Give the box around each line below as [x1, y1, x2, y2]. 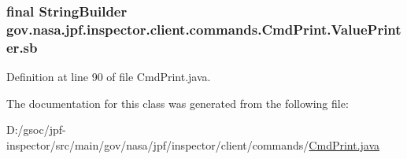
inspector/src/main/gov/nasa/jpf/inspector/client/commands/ [6, 136, 309, 153]
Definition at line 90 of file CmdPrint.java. [6, 68, 211, 85]
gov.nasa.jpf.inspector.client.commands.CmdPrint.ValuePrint [6, 19, 401, 39]
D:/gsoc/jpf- [6, 121, 66, 138]
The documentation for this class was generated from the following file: [6, 94, 349, 111]
